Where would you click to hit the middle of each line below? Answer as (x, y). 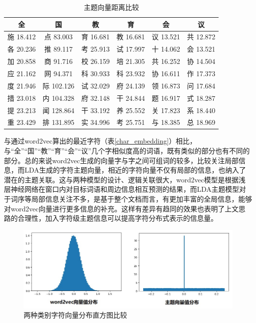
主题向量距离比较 (112, 7)
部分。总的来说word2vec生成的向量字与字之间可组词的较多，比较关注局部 (121, 160)
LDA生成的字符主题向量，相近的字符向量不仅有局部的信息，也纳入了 (135, 170)
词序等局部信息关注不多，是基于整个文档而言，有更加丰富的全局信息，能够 (131, 199)
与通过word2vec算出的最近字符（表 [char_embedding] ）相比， (100, 141)
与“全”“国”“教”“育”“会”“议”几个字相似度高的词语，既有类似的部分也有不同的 (127, 151)
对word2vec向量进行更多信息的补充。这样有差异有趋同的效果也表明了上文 (121, 208)
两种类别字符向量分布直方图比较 (75, 315)
